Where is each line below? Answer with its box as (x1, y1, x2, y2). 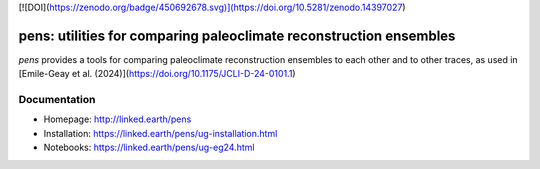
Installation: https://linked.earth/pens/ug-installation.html (43, 127, 278, 139)
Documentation (18, 93, 96, 107)
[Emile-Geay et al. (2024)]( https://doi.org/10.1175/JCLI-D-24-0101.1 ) (18, 68, 296, 80)
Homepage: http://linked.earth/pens (43, 113, 192, 125)
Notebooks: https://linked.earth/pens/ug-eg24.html (43, 141, 255, 154)
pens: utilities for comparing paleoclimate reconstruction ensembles (18, 27, 456, 44)
